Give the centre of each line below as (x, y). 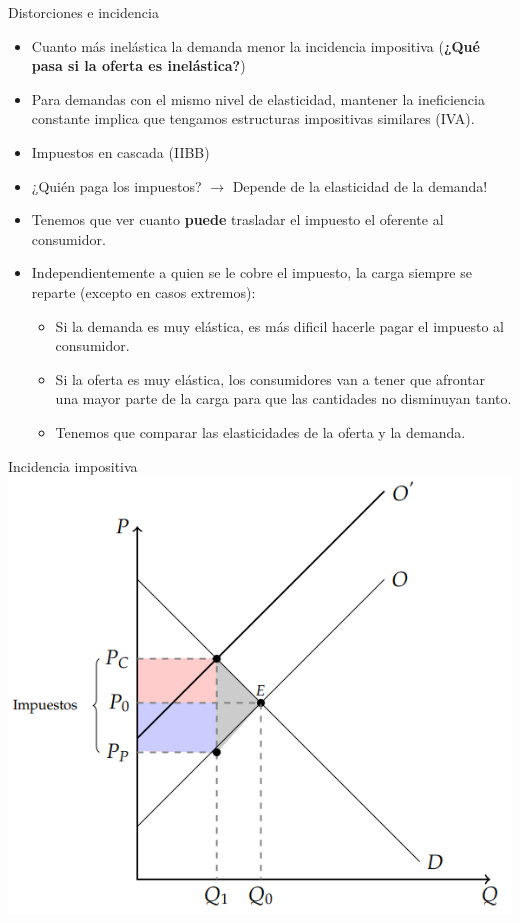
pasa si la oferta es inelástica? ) (138, 65)
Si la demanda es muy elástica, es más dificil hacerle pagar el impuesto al (279, 325)
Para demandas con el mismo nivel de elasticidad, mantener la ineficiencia (258, 98)
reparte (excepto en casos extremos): (143, 291)
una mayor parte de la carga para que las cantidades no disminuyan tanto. (283, 398)
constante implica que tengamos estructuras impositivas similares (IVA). (253, 118)
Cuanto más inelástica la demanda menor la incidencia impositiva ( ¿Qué (255, 45)
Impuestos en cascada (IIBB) (120, 151)
